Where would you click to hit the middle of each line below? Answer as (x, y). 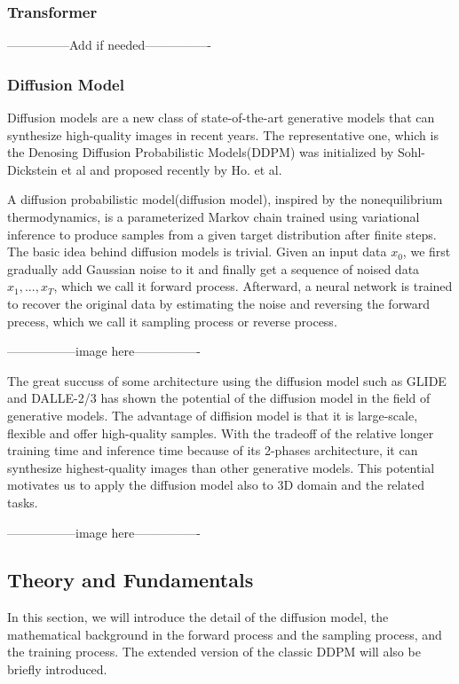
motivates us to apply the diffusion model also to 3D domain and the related (216, 485)
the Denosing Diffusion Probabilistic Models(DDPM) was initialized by (201, 152)
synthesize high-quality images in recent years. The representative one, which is (223, 134)
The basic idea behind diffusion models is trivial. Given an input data (197, 252)
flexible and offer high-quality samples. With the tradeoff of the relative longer (221, 432)
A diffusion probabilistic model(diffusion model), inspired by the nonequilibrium (225, 199)
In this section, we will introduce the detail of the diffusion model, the (198, 617)
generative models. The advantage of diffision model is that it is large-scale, (213, 415)
